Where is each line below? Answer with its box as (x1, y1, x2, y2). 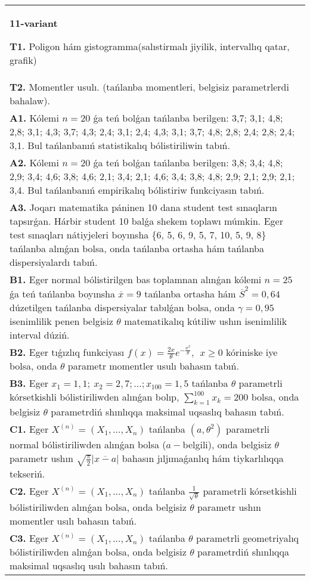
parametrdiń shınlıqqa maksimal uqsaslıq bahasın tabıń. (51, 405, 284, 419)
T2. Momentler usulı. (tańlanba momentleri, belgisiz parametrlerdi (10, 80, 289, 94)
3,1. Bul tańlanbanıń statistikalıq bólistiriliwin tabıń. (10, 138, 230, 152)
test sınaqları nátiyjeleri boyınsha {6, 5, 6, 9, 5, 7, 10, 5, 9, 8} (10, 228, 266, 241)
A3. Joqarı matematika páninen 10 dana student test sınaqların (10, 200, 277, 214)
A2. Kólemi (10, 156, 59, 169)
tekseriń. (10, 466, 45, 480)
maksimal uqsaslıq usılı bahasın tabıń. (10, 558, 168, 572)
